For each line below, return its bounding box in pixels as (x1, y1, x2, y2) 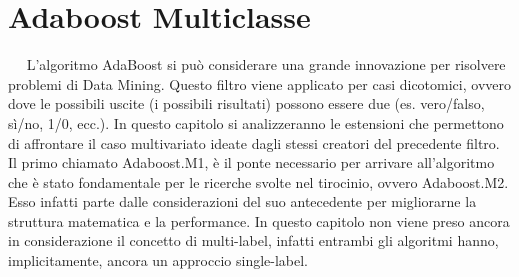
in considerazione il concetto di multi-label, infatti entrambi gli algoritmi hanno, (8, 230, 499, 251)
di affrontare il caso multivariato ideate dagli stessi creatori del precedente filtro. (8, 132, 500, 153)
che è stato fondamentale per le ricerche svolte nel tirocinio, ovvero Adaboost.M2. (8, 171, 509, 192)
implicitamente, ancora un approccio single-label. (8, 250, 309, 271)
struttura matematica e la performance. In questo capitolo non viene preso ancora (8, 210, 510, 231)
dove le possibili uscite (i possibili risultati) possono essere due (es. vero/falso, (8, 93, 485, 114)
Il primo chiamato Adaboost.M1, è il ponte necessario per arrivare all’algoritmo (8, 152, 495, 173)
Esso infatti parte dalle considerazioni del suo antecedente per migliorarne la (8, 191, 477, 212)
